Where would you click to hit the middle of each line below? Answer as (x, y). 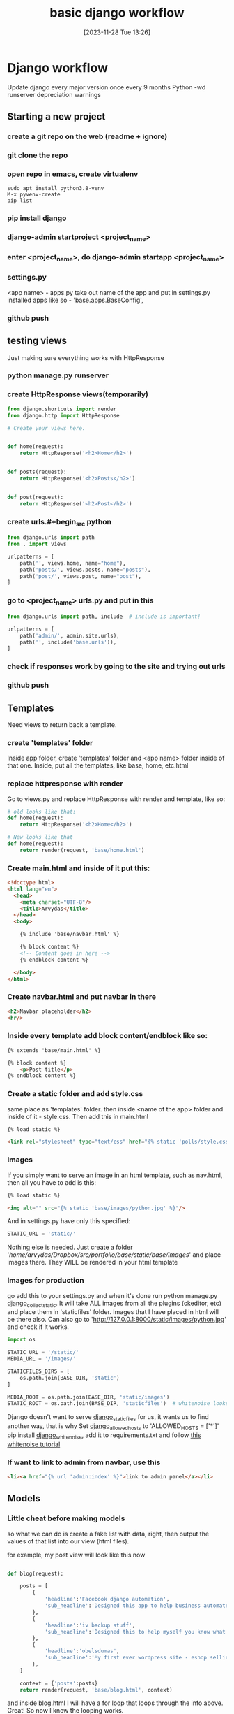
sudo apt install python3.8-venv (56, 189)
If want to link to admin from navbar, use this (84, 1462)
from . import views (37, 544)
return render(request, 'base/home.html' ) (82, 850)
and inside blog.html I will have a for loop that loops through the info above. (115, 1703)
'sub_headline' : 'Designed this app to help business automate (136, 1606)
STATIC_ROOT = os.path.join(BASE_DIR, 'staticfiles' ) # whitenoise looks (118, 1404)
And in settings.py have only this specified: (69, 1221)
